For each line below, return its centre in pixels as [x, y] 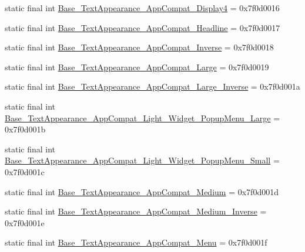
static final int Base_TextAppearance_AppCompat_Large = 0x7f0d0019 [137, 67]
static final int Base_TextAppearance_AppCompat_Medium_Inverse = [136, 211]
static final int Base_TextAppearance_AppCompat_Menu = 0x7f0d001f [136, 242]
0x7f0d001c [25, 171]
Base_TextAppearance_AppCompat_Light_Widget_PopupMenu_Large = [143, 118]
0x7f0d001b [25, 129]
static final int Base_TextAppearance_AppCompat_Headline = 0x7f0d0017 [143, 27]
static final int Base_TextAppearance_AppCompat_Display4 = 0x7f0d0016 [142, 8]
